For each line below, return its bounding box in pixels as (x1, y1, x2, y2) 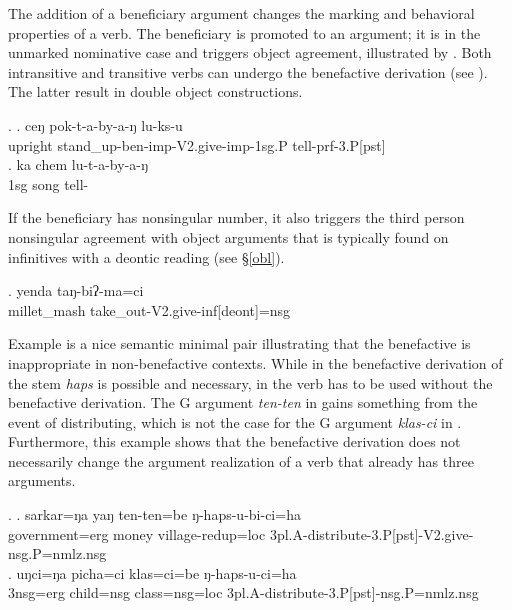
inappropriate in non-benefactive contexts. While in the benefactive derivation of (8, 352, 503, 373)
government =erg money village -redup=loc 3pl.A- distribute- (8, 523, 372, 544)
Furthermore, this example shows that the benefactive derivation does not (8, 431, 461, 452)
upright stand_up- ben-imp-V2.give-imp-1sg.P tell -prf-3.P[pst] (8, 134, 386, 155)
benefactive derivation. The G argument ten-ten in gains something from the (8, 392, 478, 413)
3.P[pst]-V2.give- (371, 523, 474, 544)
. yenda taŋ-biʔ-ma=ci (8, 280, 144, 301)
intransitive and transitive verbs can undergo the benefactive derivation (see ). (8, 61, 488, 82)
